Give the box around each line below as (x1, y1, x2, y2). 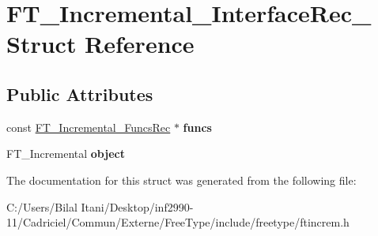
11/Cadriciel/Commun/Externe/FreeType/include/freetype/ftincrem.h (6, 214, 350, 230)
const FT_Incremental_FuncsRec (6, 118, 171, 135)
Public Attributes (6, 81, 153, 106)
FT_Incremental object (6, 145, 125, 162)
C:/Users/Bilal (6, 198, 77, 215)
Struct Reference (6, 28, 195, 60)
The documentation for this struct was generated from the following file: (6, 171, 357, 188)
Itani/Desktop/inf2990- (81, 198, 194, 215)
